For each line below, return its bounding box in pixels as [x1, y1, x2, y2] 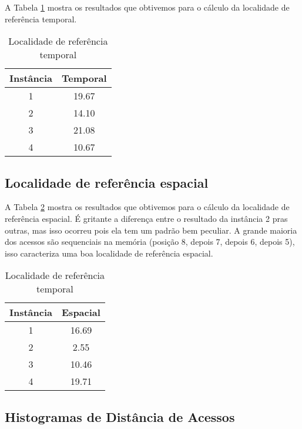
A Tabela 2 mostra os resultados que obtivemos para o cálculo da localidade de [5, 201, 290, 213]
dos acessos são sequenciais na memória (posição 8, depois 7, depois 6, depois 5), [5, 235, 295, 248]
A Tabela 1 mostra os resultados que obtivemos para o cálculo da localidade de [5, 1, 290, 13]
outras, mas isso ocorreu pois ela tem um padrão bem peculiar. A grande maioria [5, 224, 297, 236]
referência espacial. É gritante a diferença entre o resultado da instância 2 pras [5, 212, 288, 224]
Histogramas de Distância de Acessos [5, 407, 235, 425]
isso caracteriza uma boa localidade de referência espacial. [5, 247, 213, 259]
